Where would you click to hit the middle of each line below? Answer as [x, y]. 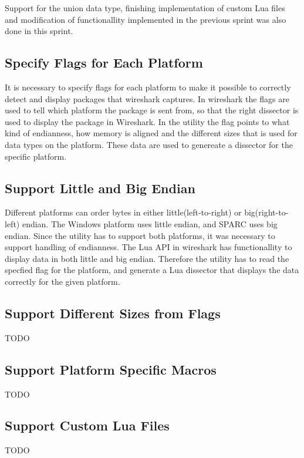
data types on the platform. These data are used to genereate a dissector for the [149, 144]
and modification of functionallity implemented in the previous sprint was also [146, 19]
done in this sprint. [39, 31]
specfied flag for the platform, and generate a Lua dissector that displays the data [152, 270]
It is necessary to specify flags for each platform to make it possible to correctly [148, 87]
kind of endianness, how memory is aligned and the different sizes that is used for [151, 133]
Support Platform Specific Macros [111, 369]
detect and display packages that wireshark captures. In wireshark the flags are [147, 98]
